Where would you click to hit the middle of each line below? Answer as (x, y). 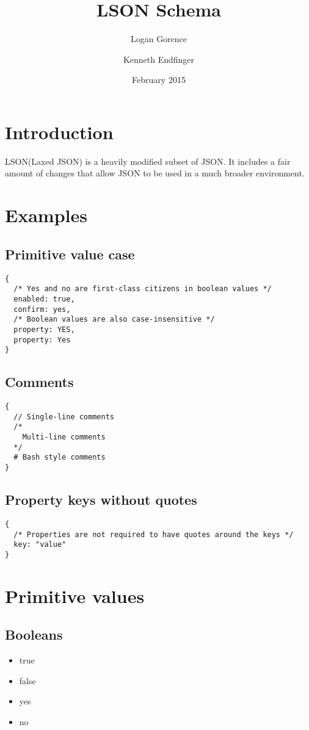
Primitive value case (70, 254)
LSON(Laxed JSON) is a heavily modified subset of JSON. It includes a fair (148, 161)
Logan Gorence (159, 39)
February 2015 (159, 80)
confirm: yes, (42, 309)
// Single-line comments (64, 417)
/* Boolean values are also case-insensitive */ (114, 320)
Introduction (59, 132)
